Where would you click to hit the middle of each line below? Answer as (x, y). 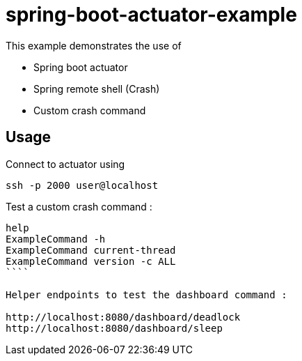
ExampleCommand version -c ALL (91, 261)
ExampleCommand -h (56, 239)
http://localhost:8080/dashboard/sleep (114, 328)
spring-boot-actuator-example (151, 15)
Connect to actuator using (65, 164)
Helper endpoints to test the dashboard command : (146, 294)
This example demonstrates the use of (94, 45)
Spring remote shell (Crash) (97, 89)
